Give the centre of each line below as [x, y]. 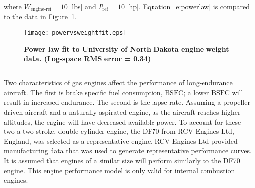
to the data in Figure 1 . [40, 17]
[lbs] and [83, 6]
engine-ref [41, 10]
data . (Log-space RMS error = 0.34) [87, 58]
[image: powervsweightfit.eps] [75, 33]
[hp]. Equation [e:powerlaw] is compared [188, 6]
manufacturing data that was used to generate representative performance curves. [128, 151]
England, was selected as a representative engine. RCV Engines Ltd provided [121, 141]
